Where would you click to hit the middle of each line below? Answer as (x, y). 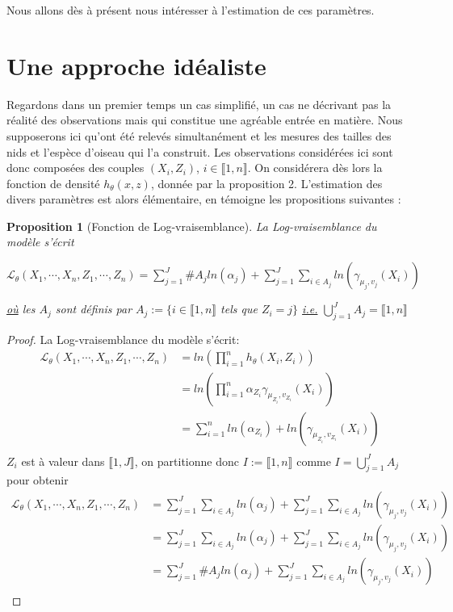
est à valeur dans (63, 461)
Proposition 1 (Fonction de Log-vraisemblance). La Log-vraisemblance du (192, 226)
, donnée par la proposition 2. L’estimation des (266, 183)
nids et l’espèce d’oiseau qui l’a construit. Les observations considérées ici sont (200, 151)
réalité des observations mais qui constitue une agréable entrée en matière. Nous (205, 120)
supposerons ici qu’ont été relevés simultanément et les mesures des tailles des (199, 135)
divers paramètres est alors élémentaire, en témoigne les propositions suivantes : (204, 199)
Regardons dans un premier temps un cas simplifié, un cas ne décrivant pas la (199, 104)
